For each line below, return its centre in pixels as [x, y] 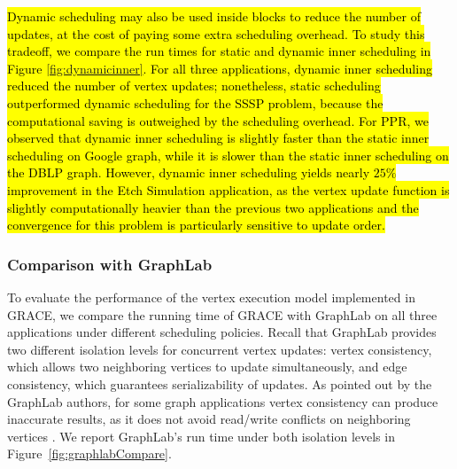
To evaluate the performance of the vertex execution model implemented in [211, 297]
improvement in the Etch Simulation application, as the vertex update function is [228, 189]
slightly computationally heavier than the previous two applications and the [213, 207]
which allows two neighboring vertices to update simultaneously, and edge [207, 367]
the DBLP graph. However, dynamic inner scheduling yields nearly [189, 172]
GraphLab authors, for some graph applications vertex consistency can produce [223, 401]
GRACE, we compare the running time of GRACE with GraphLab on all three [222, 314]
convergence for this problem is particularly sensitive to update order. [196, 225]
